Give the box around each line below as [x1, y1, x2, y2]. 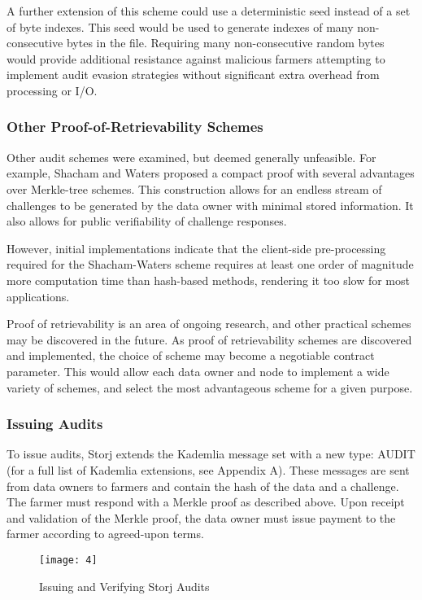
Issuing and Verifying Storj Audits [39, 577, 210, 594]
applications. [7, 287, 70, 304]
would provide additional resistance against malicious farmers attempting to [7, 50, 385, 67]
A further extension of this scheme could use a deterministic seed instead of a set [7, 2, 411, 19]
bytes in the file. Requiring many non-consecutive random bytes [66, 34, 385, 51]
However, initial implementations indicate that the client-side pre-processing [7, 239, 386, 256]
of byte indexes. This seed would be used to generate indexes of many [7, 18, 354, 35]
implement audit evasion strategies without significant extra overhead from [7, 66, 380, 83]
